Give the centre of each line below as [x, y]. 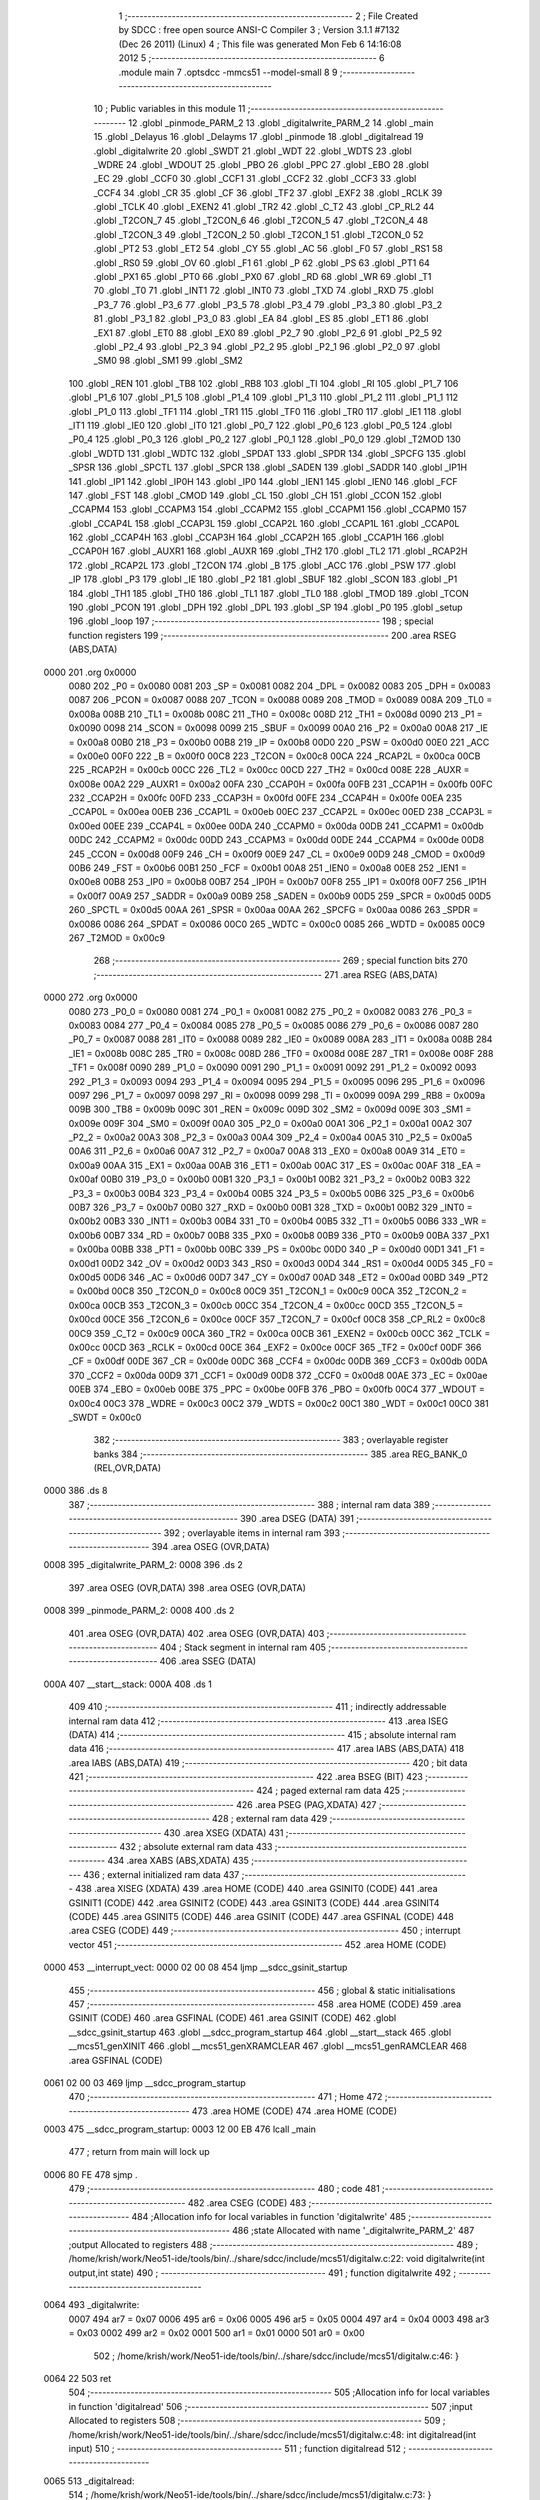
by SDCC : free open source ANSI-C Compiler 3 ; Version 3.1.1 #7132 [259, 30]
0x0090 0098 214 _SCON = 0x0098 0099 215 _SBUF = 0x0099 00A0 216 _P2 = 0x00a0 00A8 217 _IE [278, 728]
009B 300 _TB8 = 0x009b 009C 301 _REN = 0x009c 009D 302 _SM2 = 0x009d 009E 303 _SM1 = [270, 1109]
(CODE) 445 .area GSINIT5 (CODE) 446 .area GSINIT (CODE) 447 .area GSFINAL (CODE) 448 [261, 1916]
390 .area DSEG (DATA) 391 [297, 1519]
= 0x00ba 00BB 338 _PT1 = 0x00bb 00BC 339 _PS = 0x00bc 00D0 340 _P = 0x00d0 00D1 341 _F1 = [276, 1249]
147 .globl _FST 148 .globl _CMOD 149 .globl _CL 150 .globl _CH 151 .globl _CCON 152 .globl [255, 495]
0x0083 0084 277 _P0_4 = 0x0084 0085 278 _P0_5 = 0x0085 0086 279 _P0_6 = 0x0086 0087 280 [273, 1025]
